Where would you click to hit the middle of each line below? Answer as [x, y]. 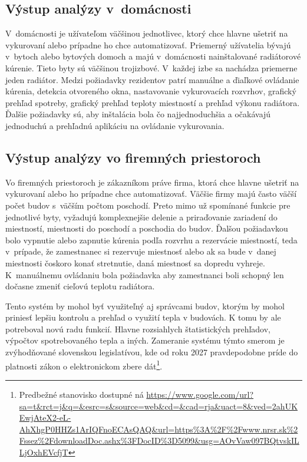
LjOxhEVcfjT [44, 452]
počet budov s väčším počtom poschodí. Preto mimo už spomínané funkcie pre [148, 205]
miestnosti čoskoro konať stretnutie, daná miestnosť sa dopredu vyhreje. [135, 263]
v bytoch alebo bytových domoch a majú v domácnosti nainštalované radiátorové [153, 56]
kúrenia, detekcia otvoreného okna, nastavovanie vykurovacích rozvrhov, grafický [151, 91]
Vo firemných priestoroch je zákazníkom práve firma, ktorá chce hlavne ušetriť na [152, 182]
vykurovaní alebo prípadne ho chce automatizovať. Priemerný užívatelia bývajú [148, 44]
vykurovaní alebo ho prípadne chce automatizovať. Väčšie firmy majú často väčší [151, 194]
